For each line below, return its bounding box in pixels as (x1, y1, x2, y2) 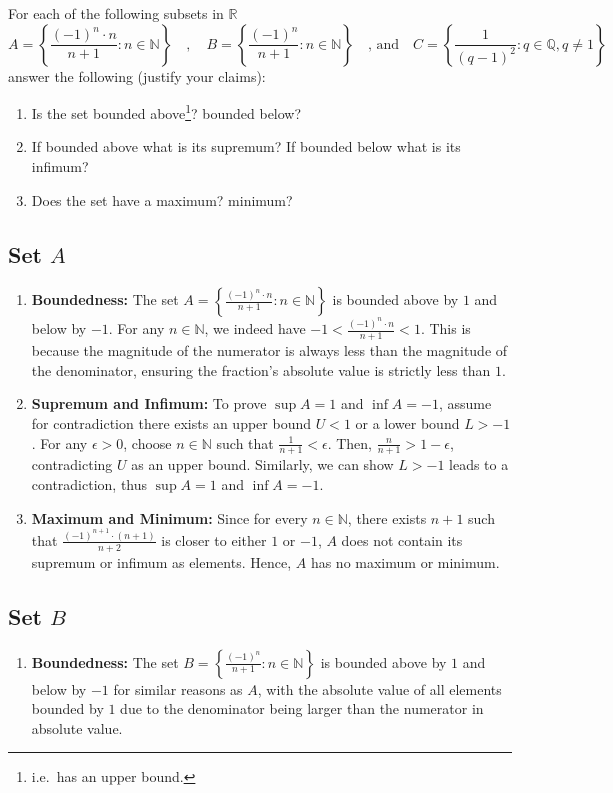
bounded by (31, 698, 104, 719)
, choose (123, 432, 172, 453)
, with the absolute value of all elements (257, 678, 502, 699)
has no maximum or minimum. (310, 551, 500, 572)
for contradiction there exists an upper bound (31, 412, 311, 433)
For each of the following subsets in (8, 3, 224, 23)
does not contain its (341, 529, 463, 550)
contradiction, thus (31, 473, 148, 494)
